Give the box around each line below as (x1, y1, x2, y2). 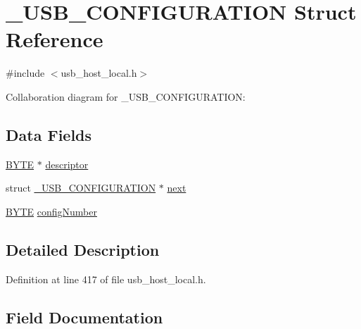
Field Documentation (6, 306, 163, 328)
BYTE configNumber (6, 204, 97, 218)
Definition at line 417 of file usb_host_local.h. (6, 271, 206, 286)
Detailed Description (6, 238, 160, 260)
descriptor (45, 156, 89, 171)
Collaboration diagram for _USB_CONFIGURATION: (6, 89, 246, 104)
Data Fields (6, 123, 92, 145)
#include (6, 66, 45, 80)
